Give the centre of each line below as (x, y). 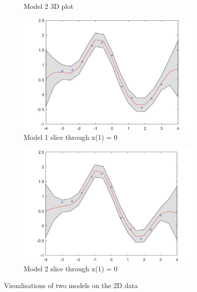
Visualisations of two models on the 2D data (71, 285)
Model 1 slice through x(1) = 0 (71, 137)
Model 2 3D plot (49, 6)
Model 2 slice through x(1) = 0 (71, 269)
